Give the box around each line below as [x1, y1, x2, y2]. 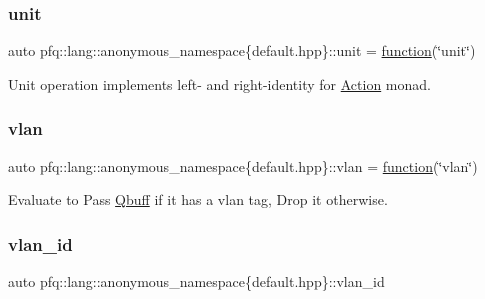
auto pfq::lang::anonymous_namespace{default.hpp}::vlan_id [8, 271, 385, 292]
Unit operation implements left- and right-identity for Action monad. [8, 73, 431, 94]
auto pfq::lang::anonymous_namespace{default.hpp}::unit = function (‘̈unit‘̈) [8, 40, 476, 61]
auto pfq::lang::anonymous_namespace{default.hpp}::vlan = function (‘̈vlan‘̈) [8, 155, 478, 176]
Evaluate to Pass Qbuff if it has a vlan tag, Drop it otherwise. [8, 189, 388, 210]
